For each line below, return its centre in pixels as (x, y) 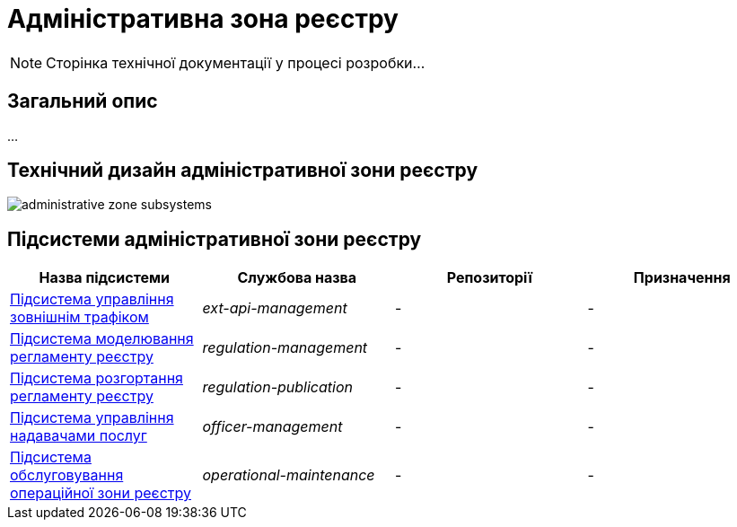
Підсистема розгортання (97, 378)
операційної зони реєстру (101, 493)
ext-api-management (275, 308)
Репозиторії (489, 278)
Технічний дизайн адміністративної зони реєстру (243, 171)
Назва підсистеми (104, 278)
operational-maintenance (289, 475)
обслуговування (67, 475)
